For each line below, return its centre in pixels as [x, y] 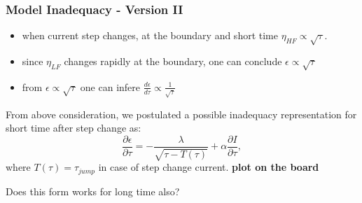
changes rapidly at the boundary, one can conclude [173, 61]
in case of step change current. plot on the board [209, 167]
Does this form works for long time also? [93, 191]
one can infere [110, 86]
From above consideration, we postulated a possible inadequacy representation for [181, 114]
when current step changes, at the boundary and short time [150, 35]
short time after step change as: [74, 128]
